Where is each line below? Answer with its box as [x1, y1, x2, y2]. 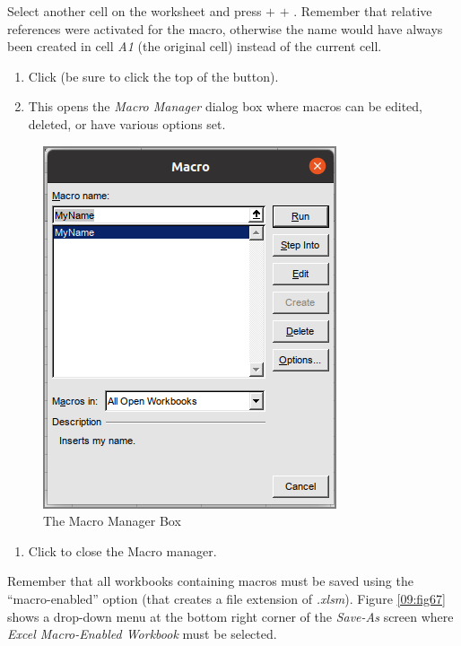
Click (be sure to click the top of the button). [28, 66, 279, 85]
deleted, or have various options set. [28, 114, 226, 133]
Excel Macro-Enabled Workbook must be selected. [7, 624, 277, 643]
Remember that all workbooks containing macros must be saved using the [7, 572, 413, 590]
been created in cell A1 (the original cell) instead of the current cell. [7, 37, 382, 56]
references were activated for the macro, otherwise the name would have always [7, 19, 443, 38]
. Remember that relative [293, 2, 432, 20]
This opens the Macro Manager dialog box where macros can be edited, [28, 97, 422, 116]
